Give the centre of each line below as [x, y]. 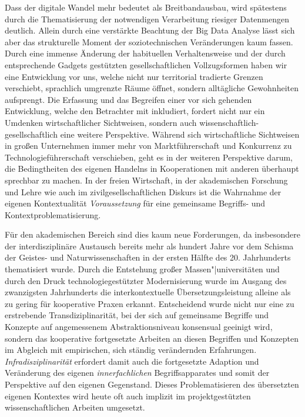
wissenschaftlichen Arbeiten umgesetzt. [75, 407]
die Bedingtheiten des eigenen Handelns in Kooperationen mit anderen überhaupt [152, 169]
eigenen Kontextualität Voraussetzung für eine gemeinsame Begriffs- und [135, 203]
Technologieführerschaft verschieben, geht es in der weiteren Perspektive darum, [149, 157]
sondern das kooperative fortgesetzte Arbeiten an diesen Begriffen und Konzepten [152, 338]
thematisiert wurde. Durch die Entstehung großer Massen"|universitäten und [142, 269]
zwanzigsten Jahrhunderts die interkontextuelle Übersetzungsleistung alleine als [148, 292]
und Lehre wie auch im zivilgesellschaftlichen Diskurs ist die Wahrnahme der [143, 191]
